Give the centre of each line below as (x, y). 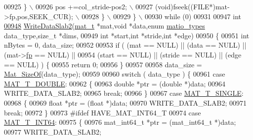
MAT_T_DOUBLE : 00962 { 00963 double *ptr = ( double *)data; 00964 (115, 83)
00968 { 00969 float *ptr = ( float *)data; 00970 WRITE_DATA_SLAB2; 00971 (126, 102)
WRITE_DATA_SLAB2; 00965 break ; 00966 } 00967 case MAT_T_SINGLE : (124, 93)
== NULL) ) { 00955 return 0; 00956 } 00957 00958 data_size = (103, 64)
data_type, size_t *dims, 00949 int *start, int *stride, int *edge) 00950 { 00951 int (127, 35)
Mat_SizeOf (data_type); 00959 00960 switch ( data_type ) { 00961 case (115, 74)
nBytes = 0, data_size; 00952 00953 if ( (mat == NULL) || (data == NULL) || (125, 45)
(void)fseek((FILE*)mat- (192, 6)
